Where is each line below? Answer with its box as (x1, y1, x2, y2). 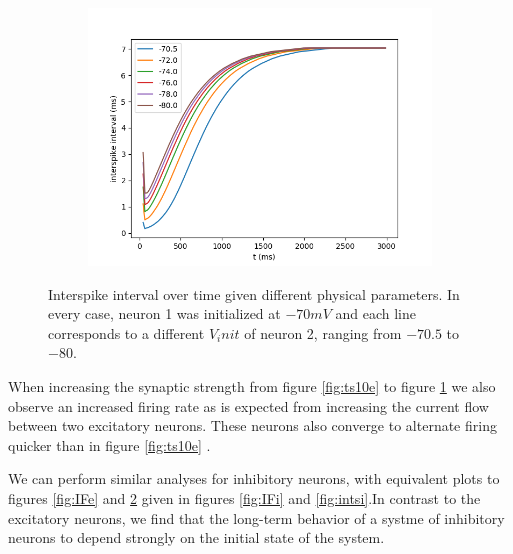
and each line (335, 303, 416, 324)
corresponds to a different (48, 322, 205, 343)
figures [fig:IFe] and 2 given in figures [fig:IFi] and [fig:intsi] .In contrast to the (8, 487, 481, 508)
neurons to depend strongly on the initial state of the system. (8, 527, 385, 548)
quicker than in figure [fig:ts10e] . (8, 434, 211, 455)
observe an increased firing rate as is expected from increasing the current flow (8, 395, 489, 416)
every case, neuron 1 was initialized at (48, 303, 281, 324)
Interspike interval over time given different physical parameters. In (48, 283, 460, 304)
